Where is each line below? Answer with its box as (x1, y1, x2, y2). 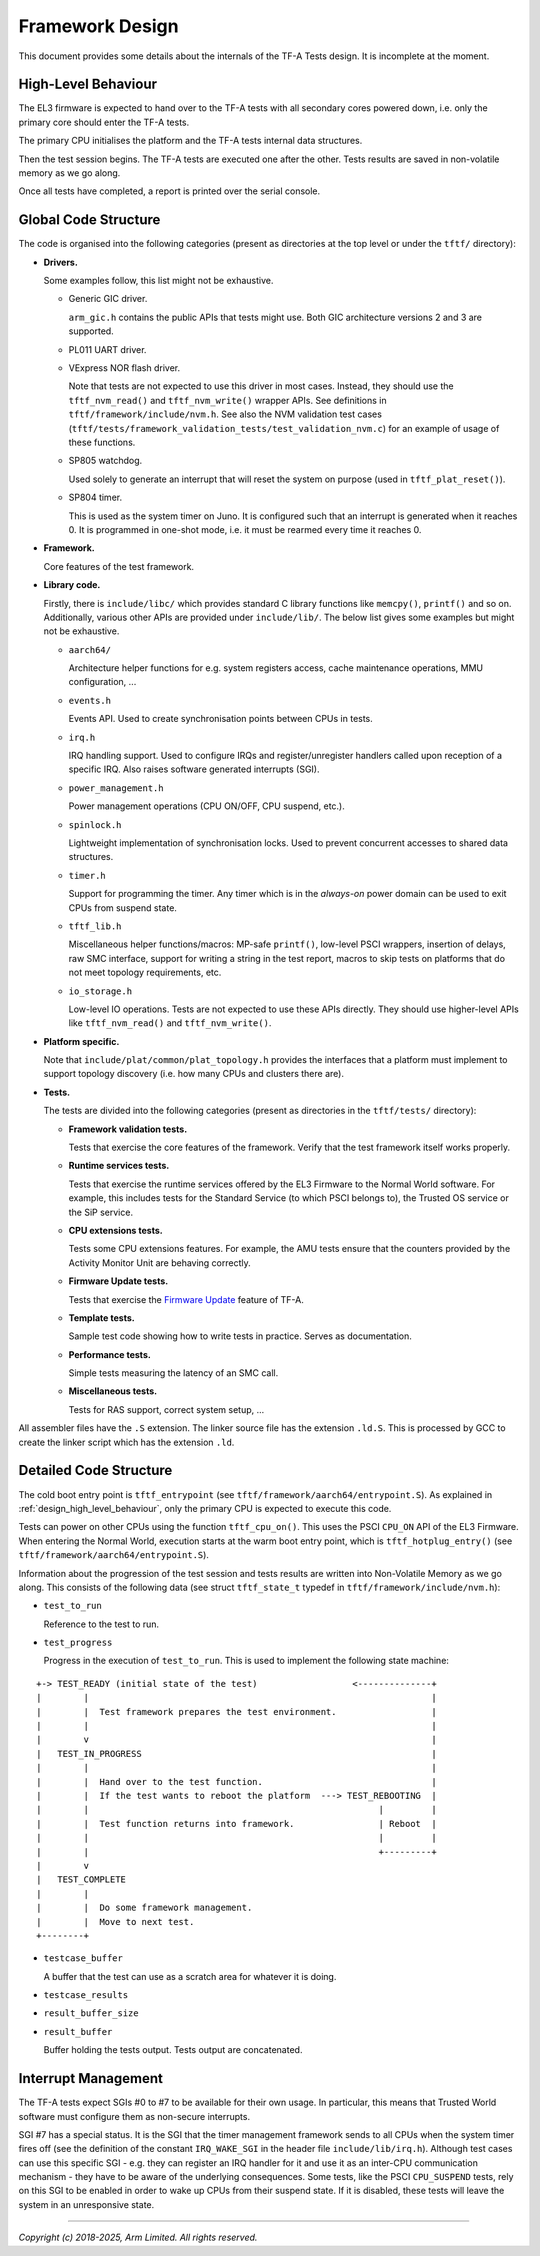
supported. (68, 325, 114, 337)
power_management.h (68, 782, 164, 794)
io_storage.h (68, 985, 133, 997)
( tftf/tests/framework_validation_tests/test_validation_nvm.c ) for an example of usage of (68, 422, 500, 434)
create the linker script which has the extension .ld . (18, 1436, 235, 1448)
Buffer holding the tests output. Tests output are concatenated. (43, 2044, 303, 2056)
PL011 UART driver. (68, 343, 147, 355)
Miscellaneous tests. (68, 1385, 158, 1397)
